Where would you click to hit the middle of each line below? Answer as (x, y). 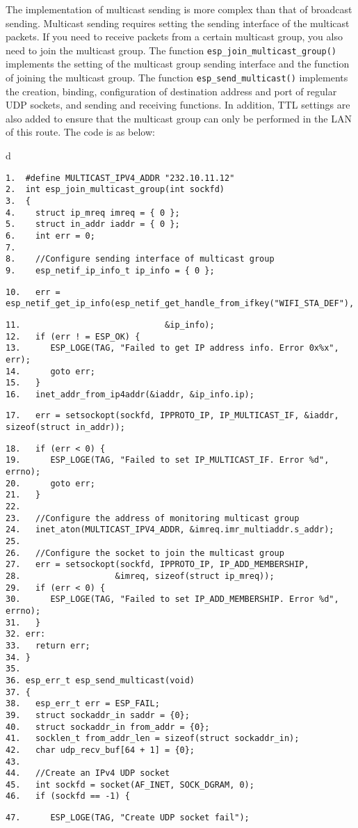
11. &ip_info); (110, 325)
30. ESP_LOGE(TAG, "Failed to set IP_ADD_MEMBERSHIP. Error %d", (172, 599)
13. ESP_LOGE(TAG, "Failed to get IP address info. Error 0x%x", (172, 348)
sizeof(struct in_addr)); (65, 428)
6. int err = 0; (50, 236)
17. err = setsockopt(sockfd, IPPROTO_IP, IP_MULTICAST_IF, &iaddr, (172, 416)
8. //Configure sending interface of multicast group (140, 259)
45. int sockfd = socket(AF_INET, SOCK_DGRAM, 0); (130, 785)
